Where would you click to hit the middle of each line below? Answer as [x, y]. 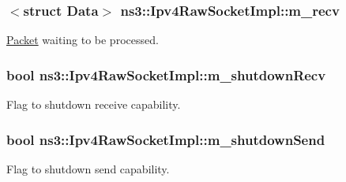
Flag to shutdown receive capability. [94, 104]
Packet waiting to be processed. [83, 40]
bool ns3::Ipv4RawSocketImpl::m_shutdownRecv [166, 74]
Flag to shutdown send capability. [88, 168]
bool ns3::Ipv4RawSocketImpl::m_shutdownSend [166, 139]
